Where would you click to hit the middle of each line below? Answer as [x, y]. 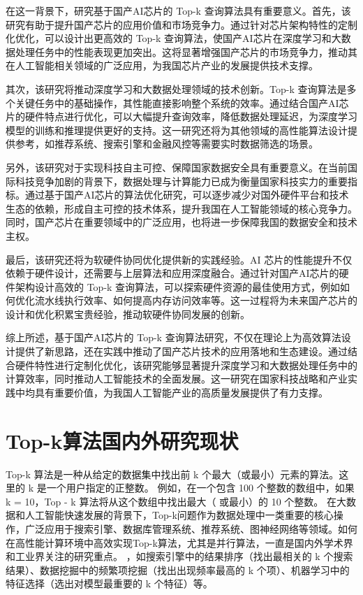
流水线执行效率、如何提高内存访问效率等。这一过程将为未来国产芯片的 [196, 300]
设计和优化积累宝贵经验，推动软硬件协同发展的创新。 [128, 314]
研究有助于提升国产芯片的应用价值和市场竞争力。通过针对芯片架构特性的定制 [181, 24]
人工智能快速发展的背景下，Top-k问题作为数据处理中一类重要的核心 [179, 515]
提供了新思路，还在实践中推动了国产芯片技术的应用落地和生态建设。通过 [181, 351]
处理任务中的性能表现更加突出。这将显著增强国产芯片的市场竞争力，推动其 [186, 51]
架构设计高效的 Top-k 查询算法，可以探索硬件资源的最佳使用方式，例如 [178, 286]
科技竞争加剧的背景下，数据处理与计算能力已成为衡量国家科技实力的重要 [181, 181]
